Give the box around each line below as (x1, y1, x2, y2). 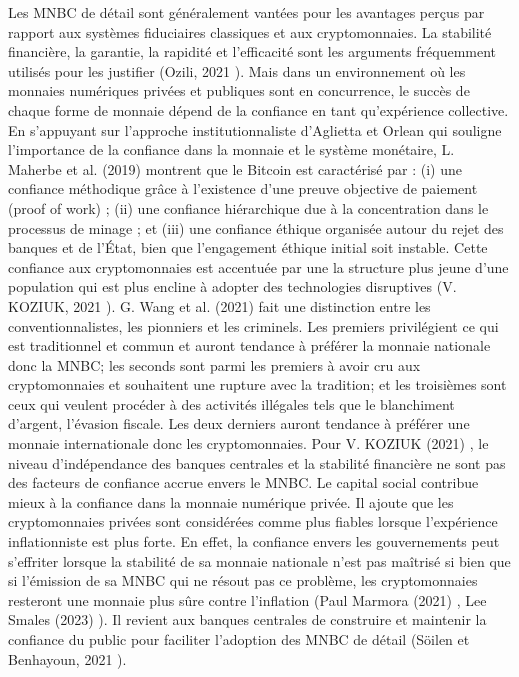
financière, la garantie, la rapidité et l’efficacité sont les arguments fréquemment (8, 41, 497, 62)
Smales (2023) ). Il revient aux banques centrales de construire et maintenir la (8, 609, 487, 630)
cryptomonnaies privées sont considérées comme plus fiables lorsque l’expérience (8, 511, 498, 532)
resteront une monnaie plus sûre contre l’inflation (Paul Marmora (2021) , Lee (8, 589, 487, 610)
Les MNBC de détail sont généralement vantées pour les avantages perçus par (8, 2, 485, 22)
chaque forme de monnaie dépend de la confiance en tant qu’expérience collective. (8, 99, 509, 120)
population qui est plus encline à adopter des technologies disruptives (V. (8, 276, 457, 297)
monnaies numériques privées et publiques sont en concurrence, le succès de (8, 80, 470, 101)
